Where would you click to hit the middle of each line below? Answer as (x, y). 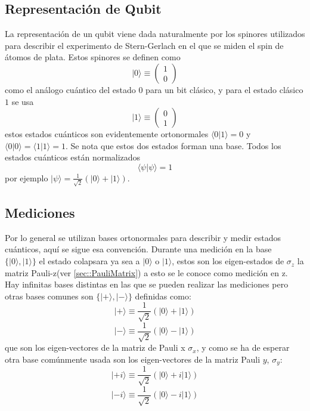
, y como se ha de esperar (243, 347)
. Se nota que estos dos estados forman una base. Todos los (173, 145)
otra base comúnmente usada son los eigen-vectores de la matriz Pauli (133, 359)
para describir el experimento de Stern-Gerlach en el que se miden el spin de (144, 45)
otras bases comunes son (49, 296)
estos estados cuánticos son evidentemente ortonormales (107, 134)
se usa (23, 101)
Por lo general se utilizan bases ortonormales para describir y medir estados (143, 237)
